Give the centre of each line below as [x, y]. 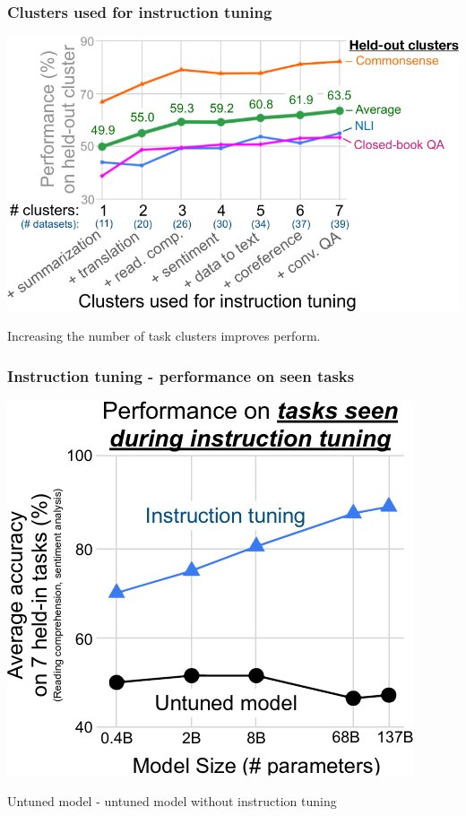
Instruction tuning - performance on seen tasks [181, 375]
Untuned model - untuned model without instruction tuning [172, 800]
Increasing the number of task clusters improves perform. [164, 336]
